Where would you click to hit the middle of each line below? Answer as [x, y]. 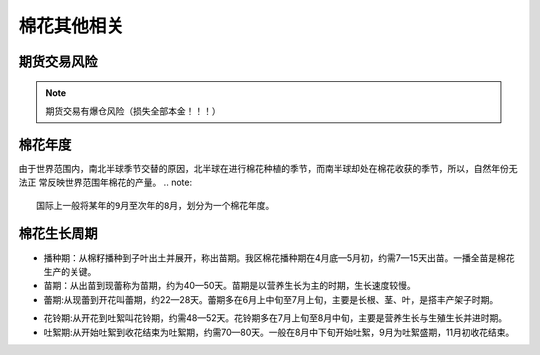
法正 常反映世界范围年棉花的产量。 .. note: [105, 182]
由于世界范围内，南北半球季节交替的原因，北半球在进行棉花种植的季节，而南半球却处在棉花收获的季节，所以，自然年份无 [268, 168]
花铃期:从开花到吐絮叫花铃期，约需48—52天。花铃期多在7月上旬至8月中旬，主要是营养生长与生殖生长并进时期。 [275, 318]
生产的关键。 [70, 271]
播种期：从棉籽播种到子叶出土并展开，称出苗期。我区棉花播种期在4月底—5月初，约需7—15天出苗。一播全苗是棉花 [279, 257]
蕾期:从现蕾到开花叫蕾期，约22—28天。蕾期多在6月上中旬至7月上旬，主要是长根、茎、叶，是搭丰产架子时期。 [271, 299]
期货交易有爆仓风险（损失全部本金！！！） [133, 111]
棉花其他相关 [71, 26]
